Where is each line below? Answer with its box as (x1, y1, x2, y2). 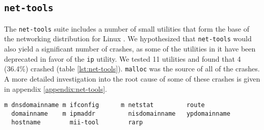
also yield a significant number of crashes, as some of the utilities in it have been (4, 43, 256, 54)
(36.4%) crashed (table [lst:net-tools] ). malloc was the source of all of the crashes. (4, 63, 260, 74)
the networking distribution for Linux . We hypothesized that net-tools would (4, 33, 252, 44)
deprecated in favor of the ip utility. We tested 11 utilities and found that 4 (4, 53, 241, 64)
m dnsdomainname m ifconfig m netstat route (4, 101, 205, 109)
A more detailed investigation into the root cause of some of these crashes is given (4, 73, 260, 84)
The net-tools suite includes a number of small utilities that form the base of (4, 23, 250, 34)
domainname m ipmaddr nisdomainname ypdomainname (11, 110, 230, 117)
